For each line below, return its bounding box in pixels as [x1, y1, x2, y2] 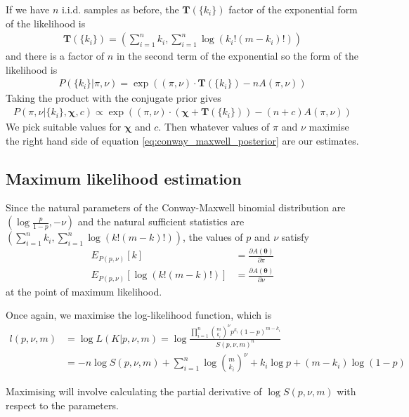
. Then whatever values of [158, 119, 270, 134]
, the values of [182, 230, 243, 244]
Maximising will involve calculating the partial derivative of [6, 384, 262, 399]
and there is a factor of [6, 48, 105, 63]
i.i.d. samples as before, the [61, 2, 179, 16]
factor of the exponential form [228, 2, 358, 16]
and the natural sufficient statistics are [77, 214, 245, 229]
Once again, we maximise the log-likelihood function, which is [6, 307, 272, 322]
